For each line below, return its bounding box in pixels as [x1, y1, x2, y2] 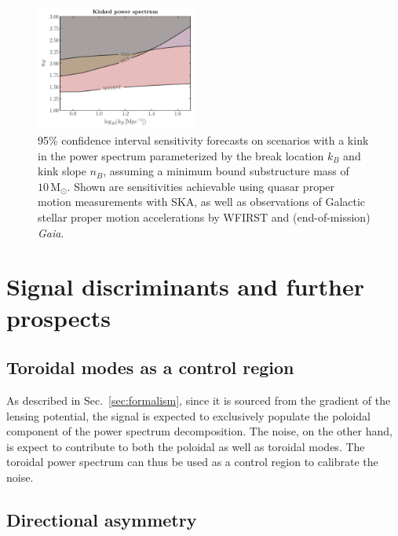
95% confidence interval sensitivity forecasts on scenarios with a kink [38, 132, 369, 149]
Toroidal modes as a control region [6, 355, 294, 380]
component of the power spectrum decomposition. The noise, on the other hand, [6, 423, 393, 439]
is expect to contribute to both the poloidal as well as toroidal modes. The [6, 438, 365, 454]
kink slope [38, 163, 86, 179]
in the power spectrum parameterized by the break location [38, 147, 324, 163]
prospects [6, 301, 111, 333]
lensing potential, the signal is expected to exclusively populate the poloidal [6, 407, 371, 424]
